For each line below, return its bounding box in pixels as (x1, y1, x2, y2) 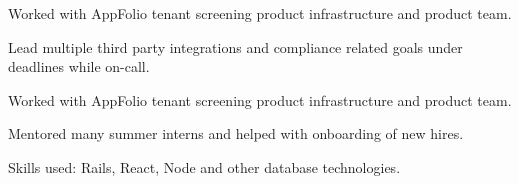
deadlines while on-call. (8, 56, 150, 77)
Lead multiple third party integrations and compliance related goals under (8, 36, 463, 57)
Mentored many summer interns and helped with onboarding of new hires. (8, 123, 464, 144)
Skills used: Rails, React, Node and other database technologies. (8, 156, 401, 177)
